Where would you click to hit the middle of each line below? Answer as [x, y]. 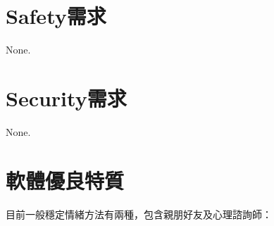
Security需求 [66, 98]
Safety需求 [56, 16]
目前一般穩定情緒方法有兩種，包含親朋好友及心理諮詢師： [139, 214]
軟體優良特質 [65, 180]
